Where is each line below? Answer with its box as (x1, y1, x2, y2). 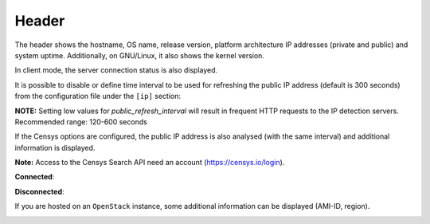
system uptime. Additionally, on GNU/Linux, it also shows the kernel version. (14, 50, 264, 60)
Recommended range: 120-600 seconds (14, 116, 147, 127)
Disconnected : (14, 187, 64, 196)
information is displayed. (14, 143, 96, 152)
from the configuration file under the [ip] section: (14, 92, 181, 101)
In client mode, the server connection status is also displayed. (14, 65, 218, 75)
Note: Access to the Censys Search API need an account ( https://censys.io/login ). (14, 158, 285, 167)
